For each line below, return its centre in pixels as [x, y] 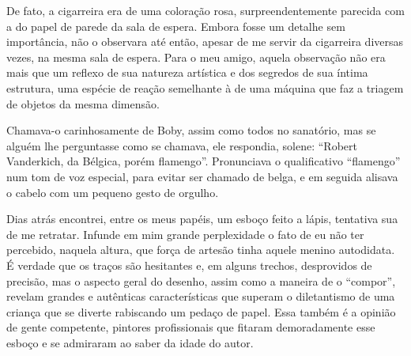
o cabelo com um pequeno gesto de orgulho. [113, 192]
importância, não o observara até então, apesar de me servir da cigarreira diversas [205, 42]
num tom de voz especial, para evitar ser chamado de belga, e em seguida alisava [202, 176]
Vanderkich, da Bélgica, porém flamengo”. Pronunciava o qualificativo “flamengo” [204, 161]
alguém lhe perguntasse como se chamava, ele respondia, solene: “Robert [182, 145]
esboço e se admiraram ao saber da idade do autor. [130, 342]
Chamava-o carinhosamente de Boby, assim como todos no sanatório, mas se [191, 130]
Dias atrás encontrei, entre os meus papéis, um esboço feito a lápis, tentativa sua [202, 219]
